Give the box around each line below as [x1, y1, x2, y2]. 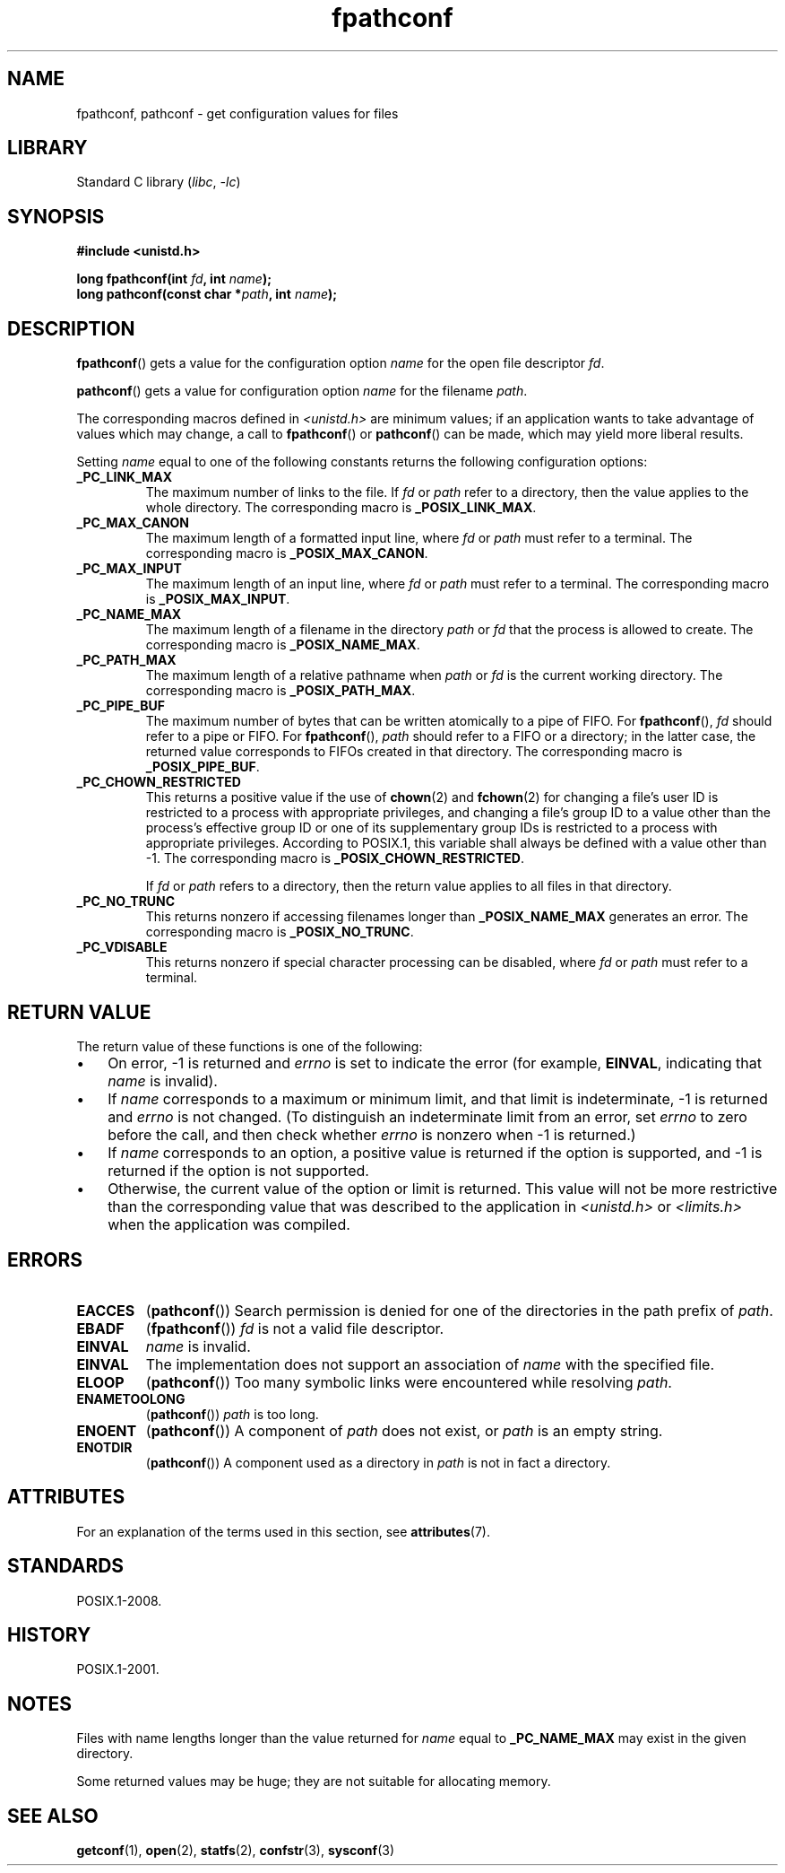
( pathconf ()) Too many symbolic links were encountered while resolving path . [145, 1372, 672, 1391]
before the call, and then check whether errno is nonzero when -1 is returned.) [108, 1125, 636, 1144]
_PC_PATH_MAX [76, 652, 177, 668]
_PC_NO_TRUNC [76, 893, 176, 910]
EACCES [76, 1301, 135, 1320]
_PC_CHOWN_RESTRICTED [76, 774, 241, 790]
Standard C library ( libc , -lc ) [76, 174, 241, 190]
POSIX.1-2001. [76, 1661, 160, 1677]
